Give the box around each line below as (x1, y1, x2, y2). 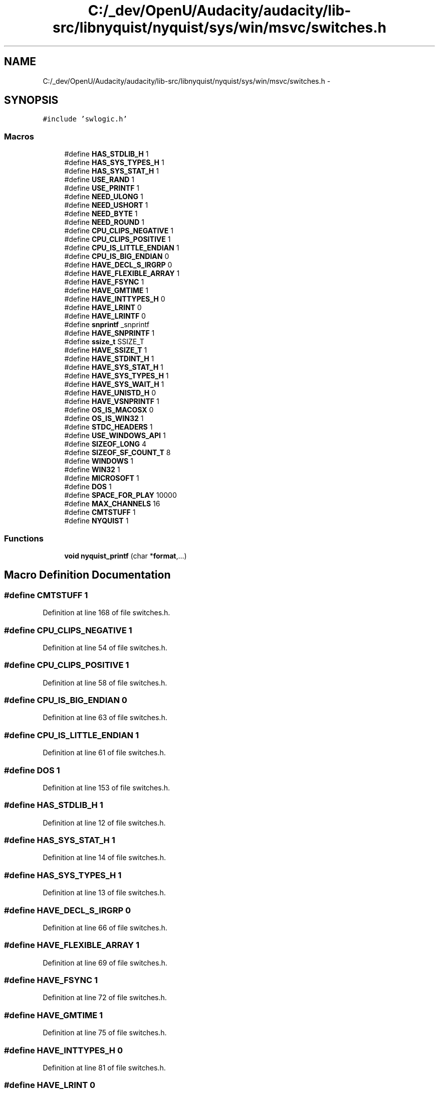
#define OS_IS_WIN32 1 (64, 414, 144, 423)
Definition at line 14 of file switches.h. (43, 853, 166, 862)
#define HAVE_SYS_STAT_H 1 (64, 363, 163, 372)
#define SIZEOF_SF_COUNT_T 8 (64, 448, 171, 457)
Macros (4, 131, 34, 142)
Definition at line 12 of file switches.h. (43, 818, 166, 827)
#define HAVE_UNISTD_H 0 (64, 388, 156, 397)
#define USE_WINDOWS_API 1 (64, 431, 166, 440)
